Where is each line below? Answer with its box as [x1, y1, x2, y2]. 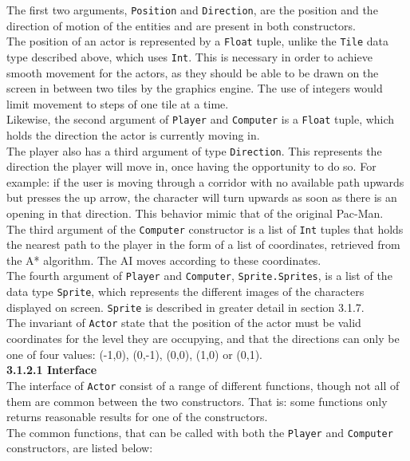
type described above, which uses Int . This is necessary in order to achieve [6, 48, 373, 65]
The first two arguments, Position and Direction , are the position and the [6, 2, 378, 18]
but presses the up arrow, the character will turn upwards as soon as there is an [6, 189, 397, 206]
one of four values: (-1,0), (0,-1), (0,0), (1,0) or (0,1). [6, 345, 263, 362]
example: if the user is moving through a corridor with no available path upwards [6, 173, 404, 190]
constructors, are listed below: [6, 439, 153, 456]
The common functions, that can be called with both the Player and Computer [6, 424, 393, 440]
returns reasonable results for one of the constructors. [6, 408, 268, 425]
